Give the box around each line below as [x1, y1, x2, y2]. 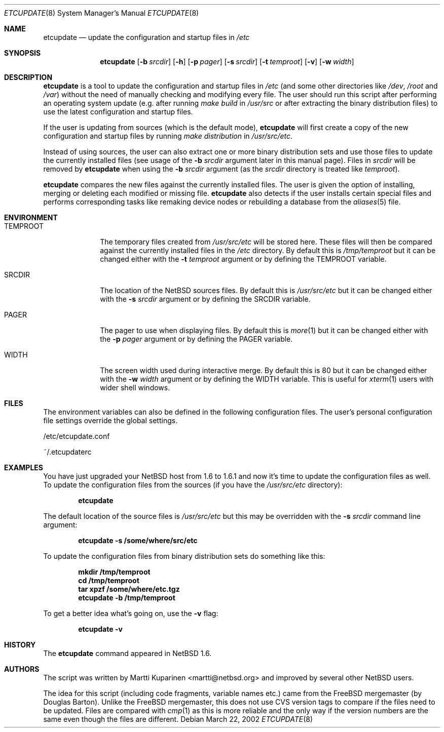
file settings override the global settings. [43, 416, 178, 425]
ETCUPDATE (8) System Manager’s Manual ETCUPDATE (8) [4, 9, 199, 17]
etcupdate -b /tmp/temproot [78, 593, 175, 602]
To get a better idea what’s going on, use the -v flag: [43, 609, 218, 618]
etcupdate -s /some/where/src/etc [78, 536, 198, 545]
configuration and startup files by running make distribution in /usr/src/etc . [43, 132, 293, 140]
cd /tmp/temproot [78, 576, 139, 585]
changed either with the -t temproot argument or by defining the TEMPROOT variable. [100, 255, 387, 263]
